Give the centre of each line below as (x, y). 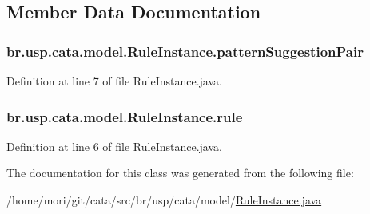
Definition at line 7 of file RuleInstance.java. (114, 81)
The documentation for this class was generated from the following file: (180, 173)
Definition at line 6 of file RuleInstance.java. (114, 146)
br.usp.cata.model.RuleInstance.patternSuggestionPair (185, 51)
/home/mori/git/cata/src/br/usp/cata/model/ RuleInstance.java (164, 200)
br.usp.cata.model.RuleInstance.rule (125, 116)
